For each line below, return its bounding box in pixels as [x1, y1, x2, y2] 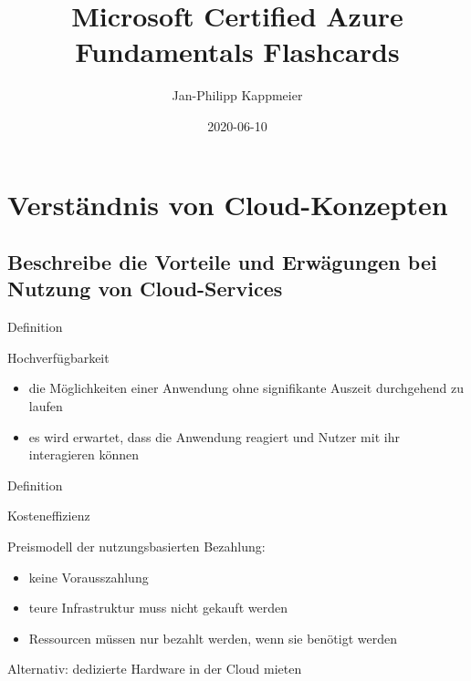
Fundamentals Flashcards [75, 33, 400, 70]
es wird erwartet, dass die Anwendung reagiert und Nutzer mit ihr [28, 427, 400, 446]
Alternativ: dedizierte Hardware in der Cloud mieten [7, 659, 302, 678]
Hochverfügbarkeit [7, 347, 110, 366]
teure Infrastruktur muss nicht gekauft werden [28, 598, 288, 617]
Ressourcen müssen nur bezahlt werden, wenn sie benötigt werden [28, 628, 397, 647]
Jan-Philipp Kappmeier [172, 86, 303, 105]
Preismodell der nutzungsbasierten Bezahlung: [7, 537, 266, 556]
